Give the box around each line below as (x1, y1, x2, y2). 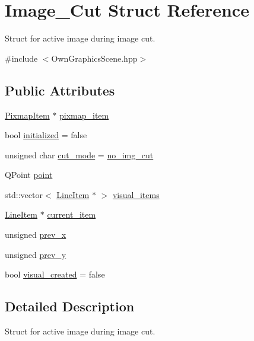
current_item (47, 208, 96, 221)
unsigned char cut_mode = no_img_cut (5, 148, 154, 161)
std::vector (5, 188, 43, 200)
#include (5, 52, 38, 64)
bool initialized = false (5, 129, 87, 141)
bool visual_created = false (5, 268, 105, 281)
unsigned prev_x (5, 228, 66, 241)
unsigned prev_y (5, 248, 66, 260)
